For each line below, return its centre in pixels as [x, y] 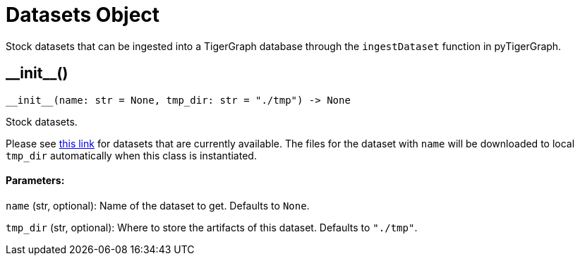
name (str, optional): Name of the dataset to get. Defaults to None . [158, 205]
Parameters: [35, 181]
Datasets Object [83, 15]
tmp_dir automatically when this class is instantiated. [131, 155]
